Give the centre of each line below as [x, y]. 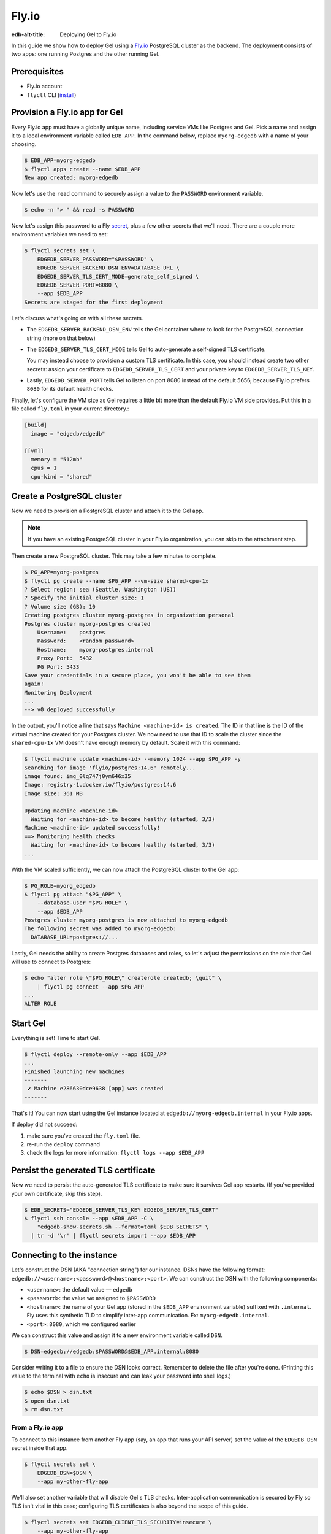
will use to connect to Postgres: [51, 962]
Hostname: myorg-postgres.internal [95, 649]
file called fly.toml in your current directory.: [70, 409]
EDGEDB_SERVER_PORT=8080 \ [78, 285]
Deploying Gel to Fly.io [88, 34]
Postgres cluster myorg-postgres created [87, 624]
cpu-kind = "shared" [62, 476]
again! [34, 684]
